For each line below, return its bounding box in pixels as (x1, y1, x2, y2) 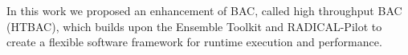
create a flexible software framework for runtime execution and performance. (6, 33, 382, 50)
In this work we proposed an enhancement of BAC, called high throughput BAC (6, 2, 402, 18)
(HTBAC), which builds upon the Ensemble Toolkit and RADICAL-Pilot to (6, 18, 382, 34)
